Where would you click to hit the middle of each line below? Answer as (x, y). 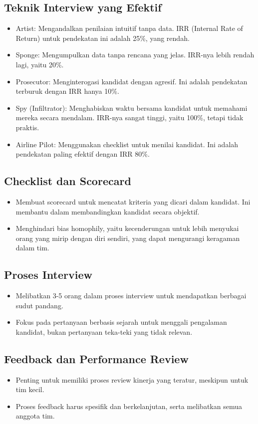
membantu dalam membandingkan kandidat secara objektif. (108, 211)
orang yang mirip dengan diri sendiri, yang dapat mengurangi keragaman (128, 238)
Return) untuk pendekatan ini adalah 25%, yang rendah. (103, 38)
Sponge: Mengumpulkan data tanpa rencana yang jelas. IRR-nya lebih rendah (135, 55)
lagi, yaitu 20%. (40, 64)
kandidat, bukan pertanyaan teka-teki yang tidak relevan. (104, 331)
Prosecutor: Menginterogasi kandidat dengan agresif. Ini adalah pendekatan (131, 81)
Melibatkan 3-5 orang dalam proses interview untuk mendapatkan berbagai (131, 296)
